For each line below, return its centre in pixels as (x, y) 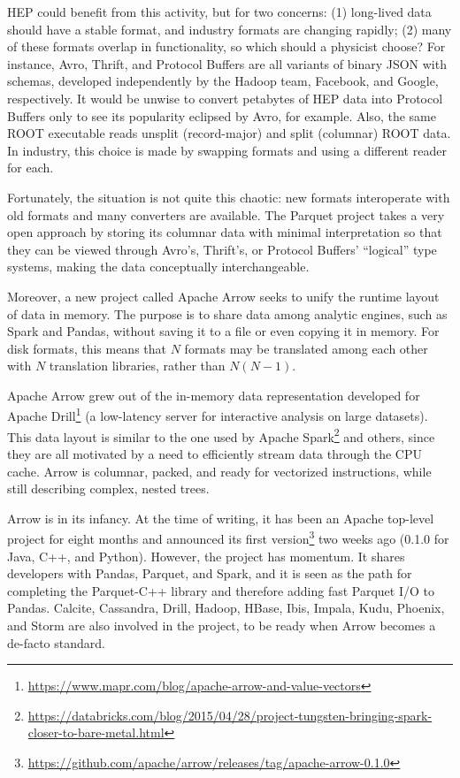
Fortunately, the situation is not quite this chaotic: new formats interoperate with (229, 197)
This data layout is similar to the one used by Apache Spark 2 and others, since (221, 435)
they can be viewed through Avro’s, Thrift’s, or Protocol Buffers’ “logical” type (222, 249)
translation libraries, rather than (137, 366)
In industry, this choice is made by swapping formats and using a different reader (227, 150)
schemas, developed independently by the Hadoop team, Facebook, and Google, (223, 81)
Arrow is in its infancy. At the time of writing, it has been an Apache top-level (221, 518)
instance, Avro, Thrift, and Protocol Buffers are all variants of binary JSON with (227, 63)
